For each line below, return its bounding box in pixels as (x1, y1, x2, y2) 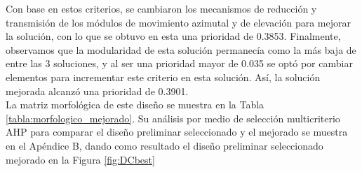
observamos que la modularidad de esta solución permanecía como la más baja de (6, 42, 356, 57)
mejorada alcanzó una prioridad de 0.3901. (6, 83, 189, 98)
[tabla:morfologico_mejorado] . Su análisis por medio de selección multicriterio (6, 110, 340, 125)
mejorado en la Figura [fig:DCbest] (6, 152, 155, 166)
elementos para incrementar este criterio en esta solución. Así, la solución (6, 69, 321, 84)
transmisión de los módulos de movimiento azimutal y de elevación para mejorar (6, 15, 351, 29)
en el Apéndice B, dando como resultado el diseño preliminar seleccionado (6, 138, 323, 152)
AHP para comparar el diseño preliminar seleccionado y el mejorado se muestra (6, 124, 348, 139)
